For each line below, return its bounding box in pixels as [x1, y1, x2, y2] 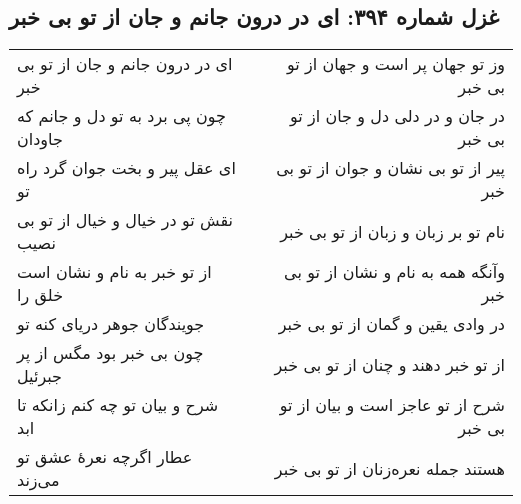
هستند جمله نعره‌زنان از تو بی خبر [274, 456, 505, 480]
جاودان [17, 127, 63, 151]
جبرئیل [17, 364, 62, 388]
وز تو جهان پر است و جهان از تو [286, 52, 505, 76]
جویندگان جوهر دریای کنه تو [17, 312, 205, 336]
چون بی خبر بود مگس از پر [17, 341, 204, 365]
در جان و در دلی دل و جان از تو [289, 104, 505, 128]
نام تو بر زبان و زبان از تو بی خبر [280, 219, 505, 243]
